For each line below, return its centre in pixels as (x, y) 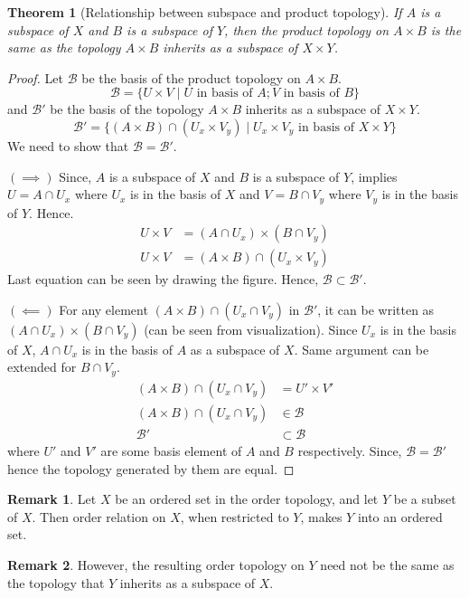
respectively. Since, (350, 451)
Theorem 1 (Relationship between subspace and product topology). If (205, 12)
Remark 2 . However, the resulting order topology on (156, 564)
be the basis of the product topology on (191, 77)
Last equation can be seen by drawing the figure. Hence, (163, 279)
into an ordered (400, 516)
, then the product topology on (307, 29)
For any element (103, 309)
